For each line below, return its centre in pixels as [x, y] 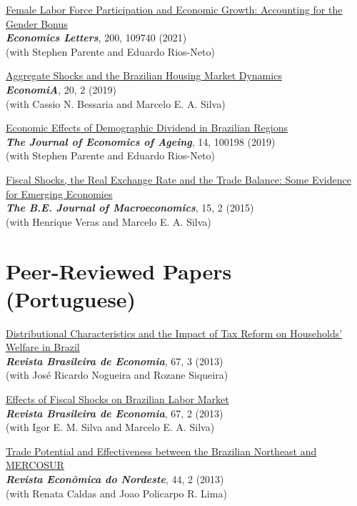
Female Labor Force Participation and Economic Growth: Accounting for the [174, 9]
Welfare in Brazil [43, 347]
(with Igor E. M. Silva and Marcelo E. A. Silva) [110, 427]
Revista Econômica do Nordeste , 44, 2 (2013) [115, 478]
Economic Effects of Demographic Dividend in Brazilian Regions [147, 128]
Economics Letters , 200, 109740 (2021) [96, 38]
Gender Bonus [37, 23]
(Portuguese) [71, 298]
